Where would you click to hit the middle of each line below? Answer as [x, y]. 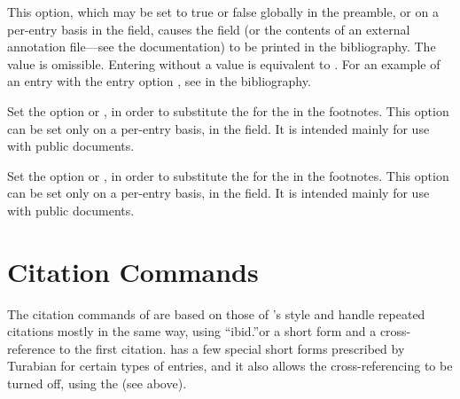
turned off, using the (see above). [97, 383]
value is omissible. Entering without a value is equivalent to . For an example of [224, 63]
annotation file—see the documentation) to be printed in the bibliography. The [222, 47]
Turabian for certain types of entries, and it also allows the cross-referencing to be [230, 366]
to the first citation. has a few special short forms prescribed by [232, 348]
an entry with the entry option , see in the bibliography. [159, 81]
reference [31, 348]
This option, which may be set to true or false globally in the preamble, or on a [223, 12]
